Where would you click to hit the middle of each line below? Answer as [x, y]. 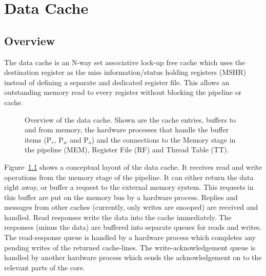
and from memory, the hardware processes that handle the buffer [127, 130]
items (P [38, 139]
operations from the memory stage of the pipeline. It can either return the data [129, 177]
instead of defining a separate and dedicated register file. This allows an [117, 82]
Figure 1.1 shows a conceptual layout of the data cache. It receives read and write [133, 166]
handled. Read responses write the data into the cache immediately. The [118, 217]
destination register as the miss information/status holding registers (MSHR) [125, 72]
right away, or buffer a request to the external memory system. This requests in [129, 187]
